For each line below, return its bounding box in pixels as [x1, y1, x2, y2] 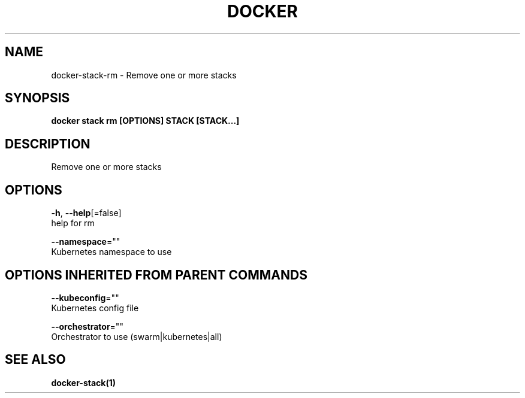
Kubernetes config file [51, 302, 139, 313]
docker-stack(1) [51, 377, 116, 388]
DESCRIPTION [5, 136, 90, 151]
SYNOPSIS [5, 90, 70, 106]
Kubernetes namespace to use [51, 247, 172, 257]
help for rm [51, 218, 95, 229]
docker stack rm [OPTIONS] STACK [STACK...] [51, 116, 240, 126]
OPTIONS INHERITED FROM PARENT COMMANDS [5, 267, 307, 282]
